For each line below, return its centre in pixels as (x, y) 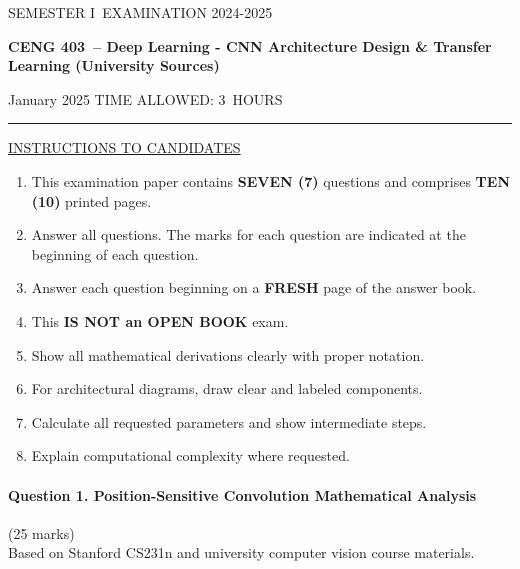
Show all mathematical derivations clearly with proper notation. (228, 354)
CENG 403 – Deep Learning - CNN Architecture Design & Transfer (250, 45)
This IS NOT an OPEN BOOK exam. (160, 320)
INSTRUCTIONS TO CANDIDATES (124, 147)
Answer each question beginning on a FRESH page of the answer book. (254, 287)
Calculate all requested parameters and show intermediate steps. (229, 421)
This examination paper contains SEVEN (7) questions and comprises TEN (270, 180)
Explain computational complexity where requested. (190, 455)
